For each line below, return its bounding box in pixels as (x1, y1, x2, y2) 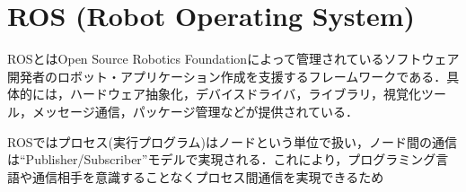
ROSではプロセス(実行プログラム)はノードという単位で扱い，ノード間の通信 (7, 132, 458, 151)
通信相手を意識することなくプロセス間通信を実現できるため (31, 167, 384, 186)
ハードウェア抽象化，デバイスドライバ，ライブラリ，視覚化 (69, 84, 422, 103)
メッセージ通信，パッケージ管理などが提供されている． (31, 101, 359, 120)
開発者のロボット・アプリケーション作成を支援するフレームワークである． (7, 66, 447, 85)
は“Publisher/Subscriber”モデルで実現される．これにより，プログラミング (7, 150, 436, 169)
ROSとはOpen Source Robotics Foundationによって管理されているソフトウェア (7, 49, 460, 68)
